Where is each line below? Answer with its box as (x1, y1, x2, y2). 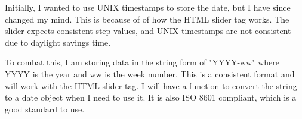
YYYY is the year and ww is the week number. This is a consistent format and (5, 67, 295, 80)
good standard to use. (5, 102, 85, 115)
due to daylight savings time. (5, 36, 111, 48)
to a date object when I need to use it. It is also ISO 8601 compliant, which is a (5, 91, 297, 104)
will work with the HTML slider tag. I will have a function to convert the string (5, 79, 297, 92)
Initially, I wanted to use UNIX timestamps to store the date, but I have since (5, 1, 291, 13)
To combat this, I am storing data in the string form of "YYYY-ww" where (5, 56, 279, 68)
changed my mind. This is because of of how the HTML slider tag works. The (5, 12, 289, 25)
